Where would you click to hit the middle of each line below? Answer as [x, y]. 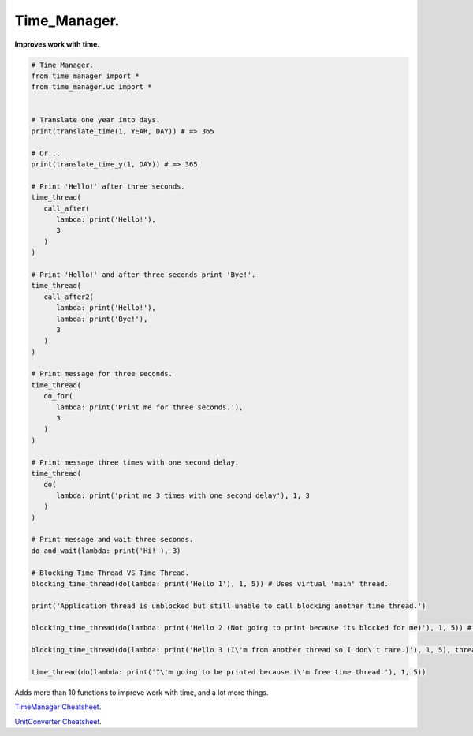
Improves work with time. [57, 44]
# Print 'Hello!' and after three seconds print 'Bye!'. [143, 275]
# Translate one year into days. [96, 120]
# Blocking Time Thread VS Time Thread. [110, 573]
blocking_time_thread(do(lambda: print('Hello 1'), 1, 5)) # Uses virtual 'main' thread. [210, 583]
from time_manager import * [85, 76]
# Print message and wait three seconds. [112, 540]
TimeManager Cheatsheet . [58, 707]
